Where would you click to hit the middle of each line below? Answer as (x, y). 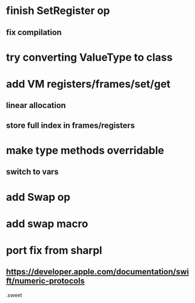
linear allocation (36, 105)
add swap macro (47, 224)
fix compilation (34, 32)
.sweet (14, 295)
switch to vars (32, 172)
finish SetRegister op (58, 11)
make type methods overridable (85, 150)
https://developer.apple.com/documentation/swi (97, 272)
